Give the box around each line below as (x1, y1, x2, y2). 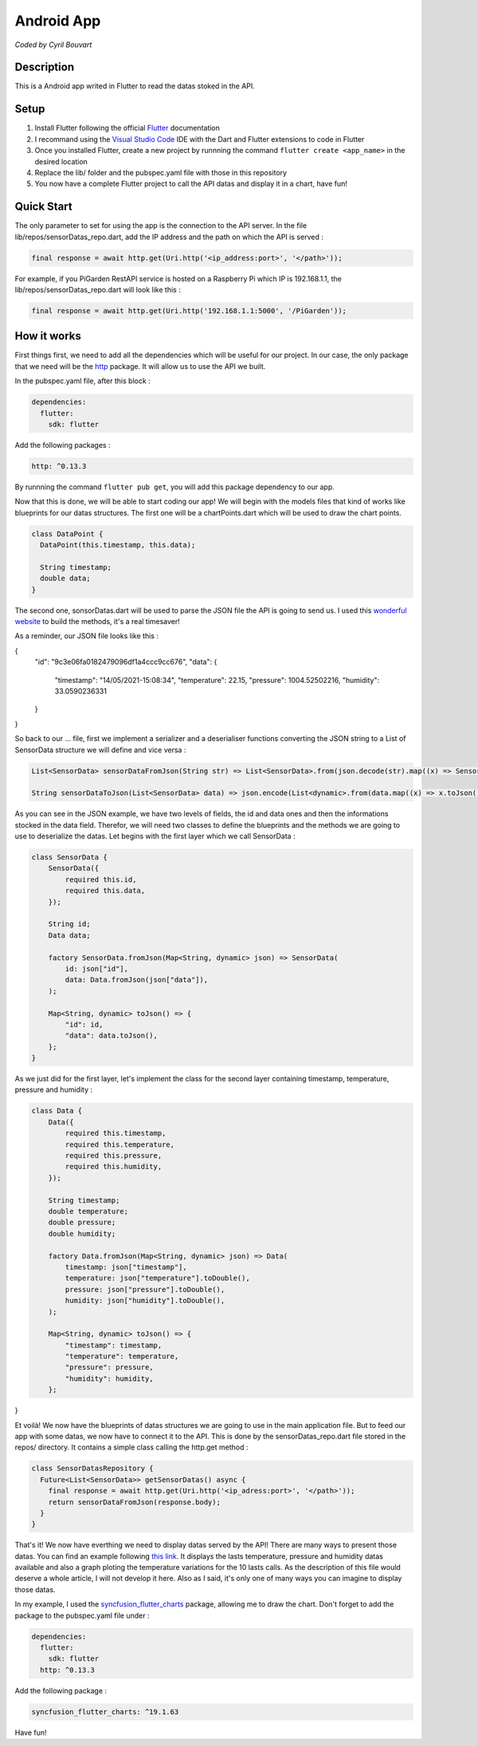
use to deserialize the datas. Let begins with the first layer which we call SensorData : (14, 831, 296, 841)
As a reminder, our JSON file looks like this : (14, 631, 159, 641)
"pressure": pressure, (65, 1363, 155, 1372)
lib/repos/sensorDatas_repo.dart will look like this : (14, 284, 181, 294)
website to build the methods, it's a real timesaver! (14, 617, 181, 626)
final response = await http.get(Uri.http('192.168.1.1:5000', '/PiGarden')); (31, 306, 347, 315)
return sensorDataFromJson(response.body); (48, 1497, 221, 1506)
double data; (40, 574, 91, 583)
